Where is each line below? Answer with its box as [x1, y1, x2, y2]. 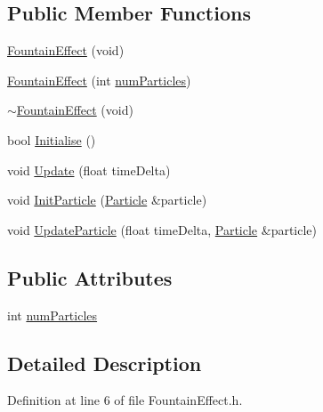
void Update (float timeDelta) [7, 160, 171, 179]
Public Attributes [7, 263, 173, 291]
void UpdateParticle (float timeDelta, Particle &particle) [7, 220, 318, 238]
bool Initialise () [7, 130, 96, 149]
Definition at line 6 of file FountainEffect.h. [7, 391, 243, 409]
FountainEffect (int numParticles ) [7, 70, 191, 89]
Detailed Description [7, 349, 202, 376]
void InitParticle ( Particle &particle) [7, 190, 207, 209]
